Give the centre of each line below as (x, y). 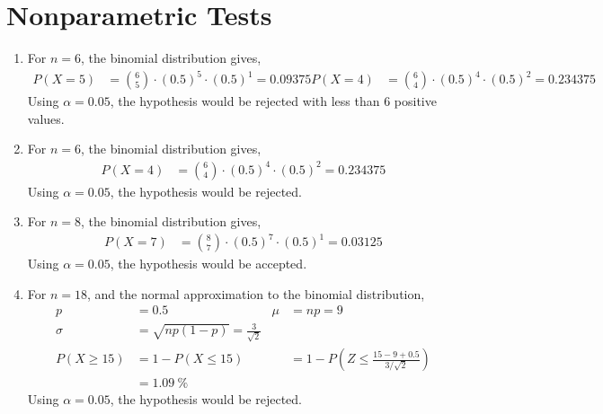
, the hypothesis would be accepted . (208, 264)
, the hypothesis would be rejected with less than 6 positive (273, 101)
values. (46, 118)
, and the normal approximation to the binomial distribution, (256, 293)
